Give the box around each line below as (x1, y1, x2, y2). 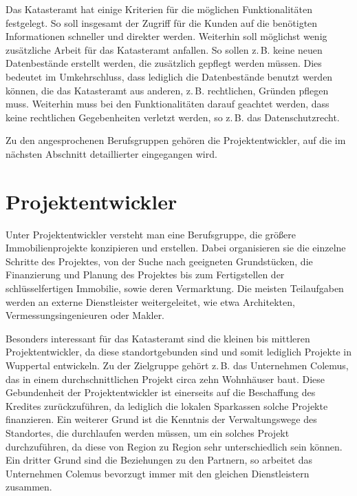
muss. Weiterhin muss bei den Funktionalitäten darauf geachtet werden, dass (6, 96, 329, 111)
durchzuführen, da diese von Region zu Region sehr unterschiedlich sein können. (6, 439, 343, 453)
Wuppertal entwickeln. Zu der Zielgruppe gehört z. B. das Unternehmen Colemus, (6, 358, 349, 372)
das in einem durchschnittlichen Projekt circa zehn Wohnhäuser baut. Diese (6, 371, 325, 386)
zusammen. (6, 479, 52, 494)
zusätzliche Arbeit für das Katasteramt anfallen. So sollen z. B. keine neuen (6, 42, 323, 56)
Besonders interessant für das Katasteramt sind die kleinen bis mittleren (6, 331, 310, 345)
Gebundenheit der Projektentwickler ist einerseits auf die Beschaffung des (6, 385, 316, 400)
